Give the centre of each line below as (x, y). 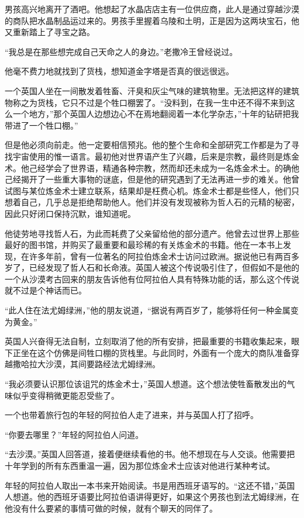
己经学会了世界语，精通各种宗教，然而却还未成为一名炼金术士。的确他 (164, 168)
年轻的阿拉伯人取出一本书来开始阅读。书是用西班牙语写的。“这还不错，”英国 (150, 485)
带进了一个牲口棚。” (42, 125)
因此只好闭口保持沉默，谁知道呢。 (70, 213)
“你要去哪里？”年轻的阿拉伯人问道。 (74, 434)
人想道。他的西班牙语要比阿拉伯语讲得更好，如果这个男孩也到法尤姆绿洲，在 (152, 497)
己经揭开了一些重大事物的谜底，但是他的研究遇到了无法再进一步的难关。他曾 (152, 179)
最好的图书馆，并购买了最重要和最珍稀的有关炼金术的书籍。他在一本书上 (144, 245)
